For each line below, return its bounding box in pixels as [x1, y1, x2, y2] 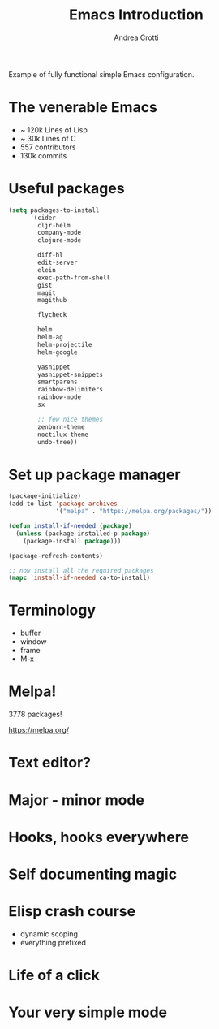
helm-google [37, 348, 79, 357]
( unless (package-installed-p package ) [15, 530, 151, 538]
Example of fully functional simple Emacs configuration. [8, 69, 195, 79]
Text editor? [8, 754, 92, 772]
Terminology [8, 601, 96, 620]
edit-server [37, 258, 79, 267]
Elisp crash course [8, 902, 136, 921]
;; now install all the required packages [8, 566, 154, 574]
